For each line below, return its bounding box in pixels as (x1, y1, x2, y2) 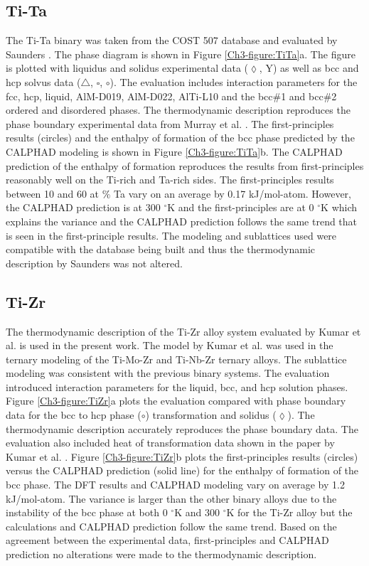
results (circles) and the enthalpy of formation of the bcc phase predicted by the (6, 130, 355, 145)
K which (321, 200, 358, 215)
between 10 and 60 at (6, 186, 100, 201)
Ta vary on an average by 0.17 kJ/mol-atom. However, (114, 186, 351, 201)
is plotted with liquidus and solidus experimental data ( (6, 60, 249, 75)
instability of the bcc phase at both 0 (6, 505, 168, 520)
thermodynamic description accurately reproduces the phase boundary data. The (6, 421, 358, 436)
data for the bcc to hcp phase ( (6, 407, 141, 422)
